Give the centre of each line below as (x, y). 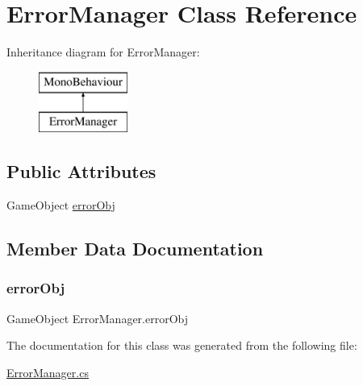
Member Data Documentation (135, 249)
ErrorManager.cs (48, 372)
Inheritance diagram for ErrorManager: (103, 52)
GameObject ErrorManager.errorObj (98, 318)
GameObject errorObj (61, 205)
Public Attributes (81, 171)
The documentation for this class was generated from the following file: (182, 345)
